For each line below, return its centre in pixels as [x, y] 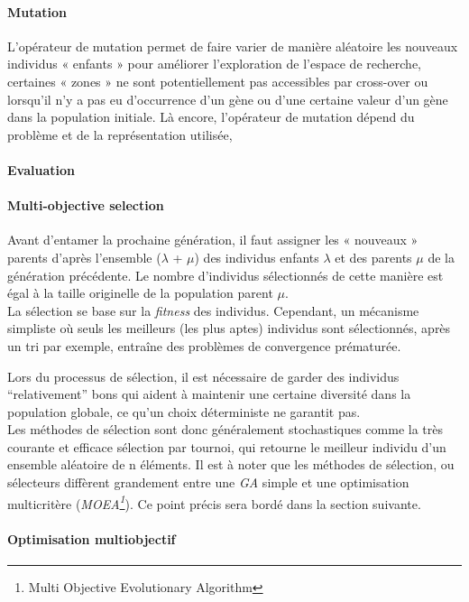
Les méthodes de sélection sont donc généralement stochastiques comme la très [225, 429]
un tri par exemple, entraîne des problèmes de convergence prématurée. [204, 345]
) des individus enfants [257, 257]
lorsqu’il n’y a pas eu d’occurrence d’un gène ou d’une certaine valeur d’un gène [228, 99]
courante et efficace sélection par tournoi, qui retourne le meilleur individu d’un [227, 446]
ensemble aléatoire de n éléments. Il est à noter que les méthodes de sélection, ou [231, 464]
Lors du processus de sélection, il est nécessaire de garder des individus [203, 376]
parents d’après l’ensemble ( [84, 257]
